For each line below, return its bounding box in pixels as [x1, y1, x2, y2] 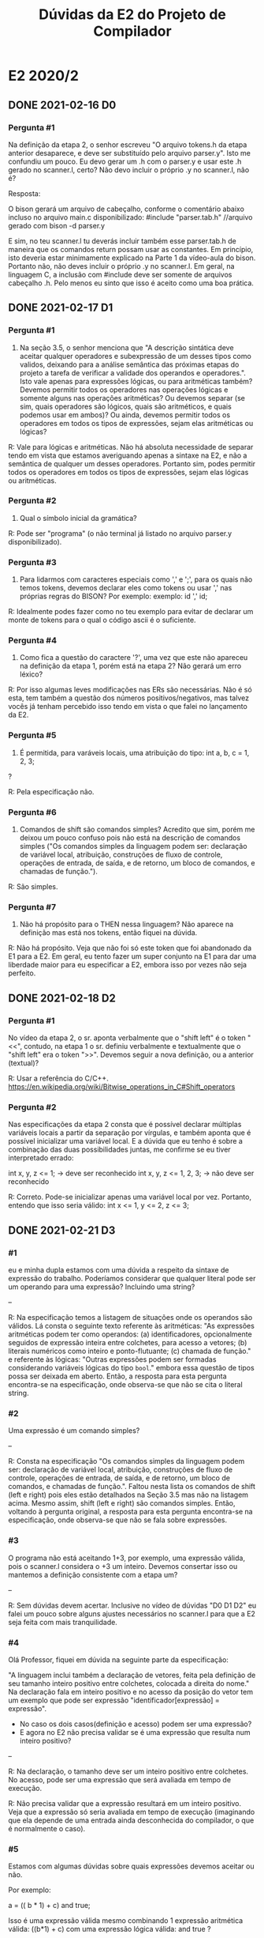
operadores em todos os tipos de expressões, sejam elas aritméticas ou [19, 418, 254, 428]
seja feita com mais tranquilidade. [8, 1617, 118, 1627]
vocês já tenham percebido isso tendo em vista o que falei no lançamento [8, 702, 248, 711]
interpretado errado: [8, 1153, 74, 1163]
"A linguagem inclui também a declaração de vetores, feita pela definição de [8, 1670, 256, 1680]
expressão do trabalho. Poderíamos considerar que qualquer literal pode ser [8, 1274, 256, 1284]
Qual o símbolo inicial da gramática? [19, 513, 138, 522]
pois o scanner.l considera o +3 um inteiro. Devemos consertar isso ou [8, 1561, 238, 1570]
